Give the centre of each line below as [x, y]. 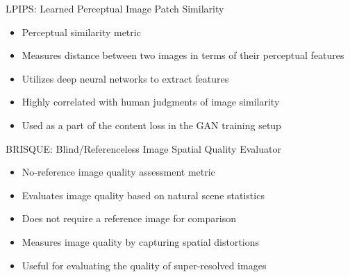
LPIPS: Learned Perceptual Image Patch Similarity [115, 8]
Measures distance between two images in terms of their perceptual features [183, 55]
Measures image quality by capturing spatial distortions [140, 241]
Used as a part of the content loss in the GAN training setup [151, 125]
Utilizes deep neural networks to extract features [125, 78]
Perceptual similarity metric [81, 32]
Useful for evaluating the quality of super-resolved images [144, 265]
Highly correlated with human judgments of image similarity [151, 102]
